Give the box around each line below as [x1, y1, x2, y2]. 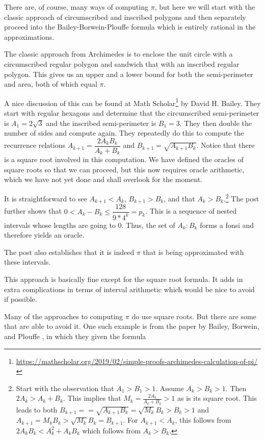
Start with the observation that [16, 382, 114, 393]
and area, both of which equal [4, 79, 97, 89]
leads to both [16, 404, 58, 415]
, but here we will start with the [154, 2, 255, 12]
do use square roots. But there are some [131, 311, 256, 321]
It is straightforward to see [4, 193, 87, 203]
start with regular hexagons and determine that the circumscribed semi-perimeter [4, 108, 259, 118]
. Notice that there [196, 140, 255, 150]
